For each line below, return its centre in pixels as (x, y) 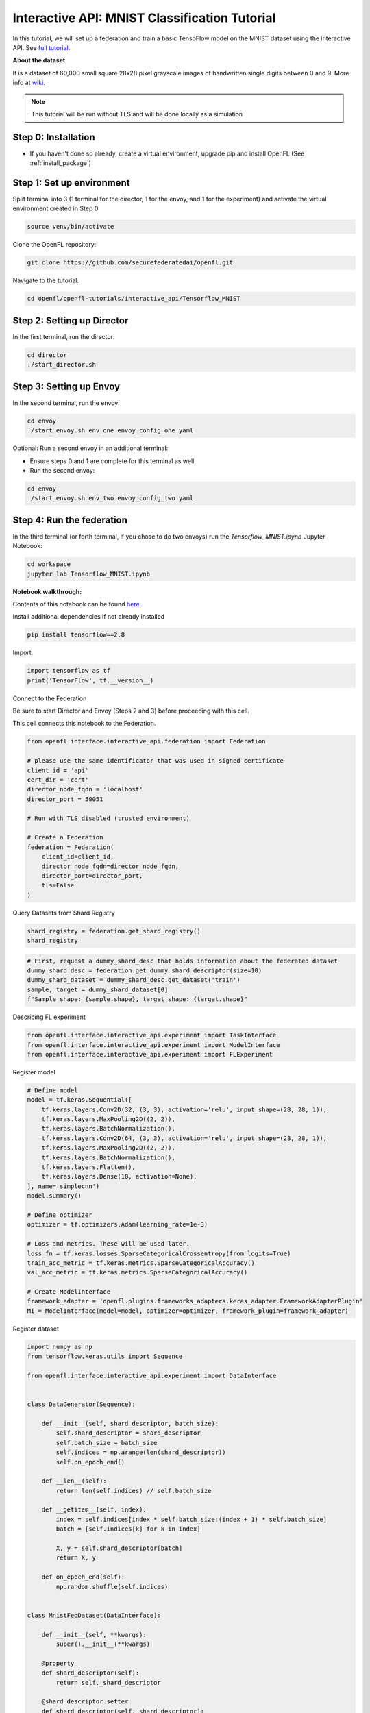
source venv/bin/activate (71, 227)
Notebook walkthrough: (47, 591)
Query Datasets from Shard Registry (64, 913)
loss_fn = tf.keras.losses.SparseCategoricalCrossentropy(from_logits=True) (159, 1253)
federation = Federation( (71, 847)
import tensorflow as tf (69, 671)
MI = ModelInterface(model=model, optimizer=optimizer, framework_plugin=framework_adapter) (188, 1311)
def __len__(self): (74, 1481)
